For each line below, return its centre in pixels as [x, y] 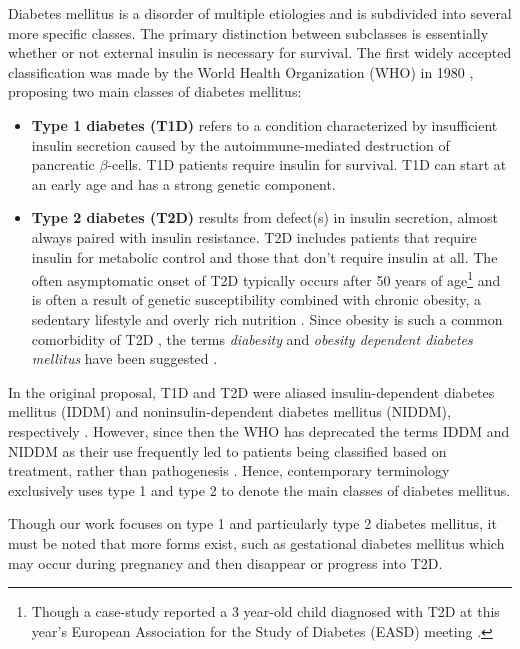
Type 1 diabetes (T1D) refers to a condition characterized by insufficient [264, 124]
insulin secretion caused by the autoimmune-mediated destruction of [240, 144]
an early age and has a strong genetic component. [183, 183]
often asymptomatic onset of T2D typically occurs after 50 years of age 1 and [266, 278]
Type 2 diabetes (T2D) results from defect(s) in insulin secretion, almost [264, 217]
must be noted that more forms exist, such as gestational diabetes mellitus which [256, 542]
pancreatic [63, 164]
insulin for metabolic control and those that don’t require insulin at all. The [264, 256]
